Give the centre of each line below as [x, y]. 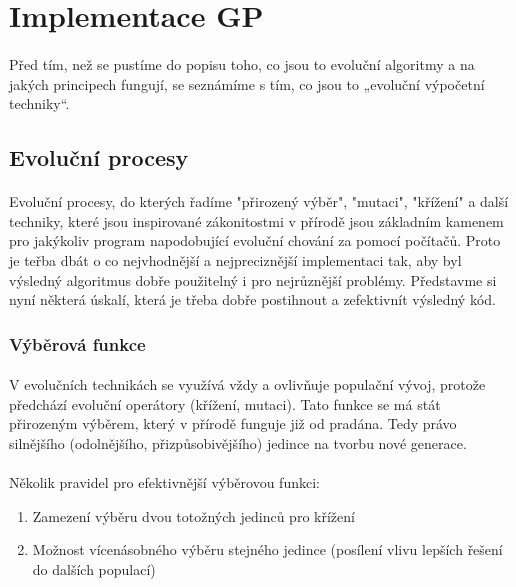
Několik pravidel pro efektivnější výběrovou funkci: [164, 482]
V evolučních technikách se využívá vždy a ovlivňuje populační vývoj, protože [247, 384]
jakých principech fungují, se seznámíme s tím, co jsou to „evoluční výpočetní [247, 83]
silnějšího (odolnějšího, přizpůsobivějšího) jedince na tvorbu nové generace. [238, 442]
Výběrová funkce [77, 343]
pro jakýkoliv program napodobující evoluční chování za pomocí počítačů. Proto [255, 240]
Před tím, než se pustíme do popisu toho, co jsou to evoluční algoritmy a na [242, 63]
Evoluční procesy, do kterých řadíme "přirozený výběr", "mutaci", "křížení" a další [259, 201]
